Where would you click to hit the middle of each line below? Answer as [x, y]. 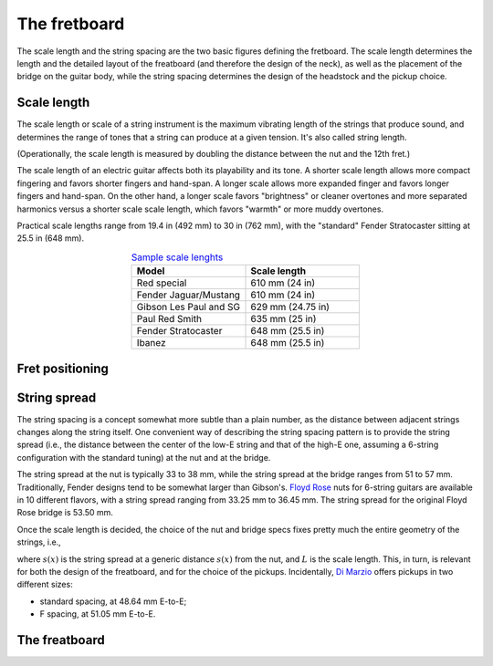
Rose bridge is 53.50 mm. [65, 513]
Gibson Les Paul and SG [189, 307]
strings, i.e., [39, 542]
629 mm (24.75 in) [290, 307]
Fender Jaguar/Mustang [189, 295]
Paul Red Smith [169, 319]
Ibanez [151, 343]
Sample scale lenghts [177, 257]
